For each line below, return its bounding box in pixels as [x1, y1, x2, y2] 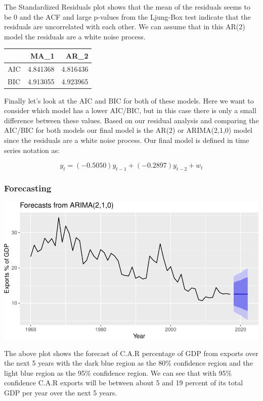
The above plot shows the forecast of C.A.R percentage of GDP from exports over [4, 347, 258, 358]
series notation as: [4, 144, 60, 155]
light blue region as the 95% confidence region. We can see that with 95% [4, 367, 232, 378]
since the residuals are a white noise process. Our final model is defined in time [4, 135, 249, 145]
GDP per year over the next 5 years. [4, 387, 117, 397]
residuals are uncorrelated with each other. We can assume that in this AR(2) [4, 21, 245, 32]
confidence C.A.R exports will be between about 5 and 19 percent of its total [4, 377, 243, 388]
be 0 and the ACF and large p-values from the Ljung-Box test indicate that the [4, 11, 251, 22]
